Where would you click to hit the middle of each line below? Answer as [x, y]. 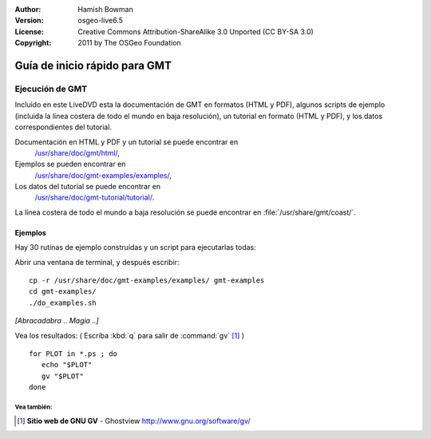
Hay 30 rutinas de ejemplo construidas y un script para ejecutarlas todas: [136, 247]
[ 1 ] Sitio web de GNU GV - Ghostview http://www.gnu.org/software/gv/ [134, 421]
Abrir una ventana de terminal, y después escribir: [97, 262]
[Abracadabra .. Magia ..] [57, 321]
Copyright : [33, 43]
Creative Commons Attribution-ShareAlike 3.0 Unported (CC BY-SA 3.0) [196, 31]
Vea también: [34, 407]
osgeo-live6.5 [101, 21]
